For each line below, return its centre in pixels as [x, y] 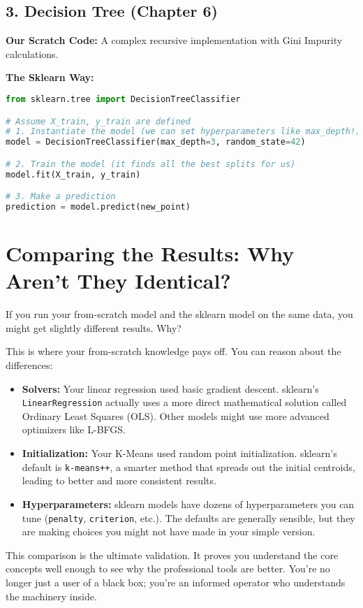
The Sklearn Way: [50, 77]
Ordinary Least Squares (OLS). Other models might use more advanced [176, 415]
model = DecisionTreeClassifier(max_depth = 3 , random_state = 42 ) [156, 142]
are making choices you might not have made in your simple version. [169, 531]
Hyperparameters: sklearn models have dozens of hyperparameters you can [188, 504]
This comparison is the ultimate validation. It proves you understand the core [172, 555]
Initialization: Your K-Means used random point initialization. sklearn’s [179, 453]
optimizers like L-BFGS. [74, 429]
